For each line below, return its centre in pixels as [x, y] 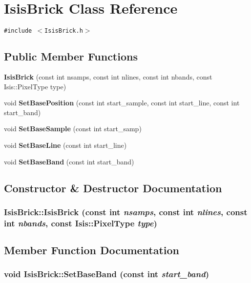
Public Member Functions [71, 56]
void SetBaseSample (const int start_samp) [73, 129]
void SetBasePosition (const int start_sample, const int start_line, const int [122, 103]
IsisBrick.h [64, 31]
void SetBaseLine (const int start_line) [65, 145]
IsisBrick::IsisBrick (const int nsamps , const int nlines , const [126, 212]
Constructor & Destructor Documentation [113, 188]
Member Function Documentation [92, 250]
